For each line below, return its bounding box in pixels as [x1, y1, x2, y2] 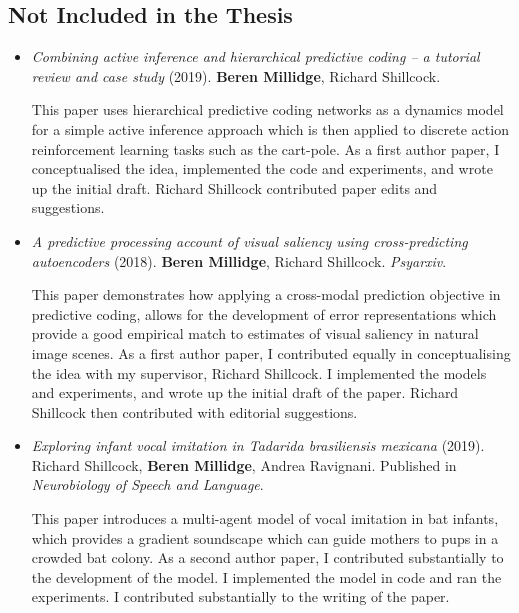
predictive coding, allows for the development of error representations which [31, 303, 497, 324]
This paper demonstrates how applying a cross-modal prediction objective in [31, 284, 501, 305]
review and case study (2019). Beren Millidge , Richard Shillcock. [31, 65, 441, 86]
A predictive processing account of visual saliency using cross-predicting [31, 230, 468, 251]
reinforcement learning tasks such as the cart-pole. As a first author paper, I [31, 138, 500, 159]
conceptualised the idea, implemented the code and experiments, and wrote [31, 158, 493, 179]
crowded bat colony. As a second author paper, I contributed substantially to [31, 547, 504, 568]
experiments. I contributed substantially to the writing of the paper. [31, 586, 450, 607]
